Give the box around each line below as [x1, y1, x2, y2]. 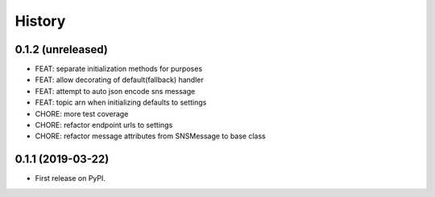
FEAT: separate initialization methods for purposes [35, 64, 203, 74]
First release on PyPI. [35, 174, 106, 183]
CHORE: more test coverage [35, 109, 129, 118]
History [14, 12, 66, 30]
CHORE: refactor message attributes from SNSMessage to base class [35, 131, 266, 141]
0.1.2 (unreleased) [14, 43, 108, 56]
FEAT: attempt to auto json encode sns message [35, 86, 196, 96]
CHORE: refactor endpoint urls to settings [35, 121, 173, 130]
